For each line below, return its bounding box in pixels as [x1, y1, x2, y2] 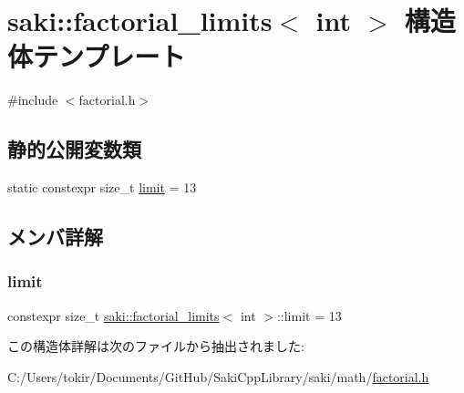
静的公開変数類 [7, 135, 141, 163]
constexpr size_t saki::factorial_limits [7, 305, 220, 325]
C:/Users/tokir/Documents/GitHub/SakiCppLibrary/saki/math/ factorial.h [7, 367, 429, 386]
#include [7, 90, 58, 109]
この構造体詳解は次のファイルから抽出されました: [7, 336, 304, 356]
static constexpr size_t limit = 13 [7, 178, 197, 197]
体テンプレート [7, 37, 186, 75]
